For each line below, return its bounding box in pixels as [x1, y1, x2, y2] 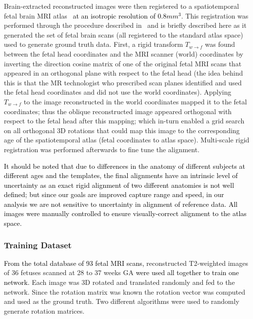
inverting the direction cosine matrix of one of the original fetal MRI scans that [4, 58, 242, 68]
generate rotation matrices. [4, 305, 85, 316]
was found [205, 39, 235, 49]
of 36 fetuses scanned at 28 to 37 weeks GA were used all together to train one [4, 267, 239, 278]
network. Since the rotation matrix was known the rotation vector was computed [4, 286, 245, 297]
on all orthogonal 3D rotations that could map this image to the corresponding [4, 125, 240, 135]
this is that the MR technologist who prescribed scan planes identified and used [4, 77, 242, 87]
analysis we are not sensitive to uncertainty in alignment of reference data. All [4, 199, 238, 209]
